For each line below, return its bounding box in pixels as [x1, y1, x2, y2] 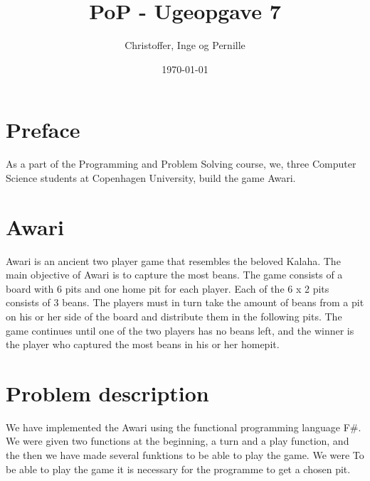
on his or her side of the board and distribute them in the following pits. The [6, 308, 342, 323]
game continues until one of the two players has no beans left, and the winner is [6, 323, 354, 337]
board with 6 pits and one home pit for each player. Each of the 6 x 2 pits [6, 281, 329, 296]
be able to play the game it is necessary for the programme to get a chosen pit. [6, 461, 351, 476]
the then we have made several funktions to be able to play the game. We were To [6, 448, 364, 463]
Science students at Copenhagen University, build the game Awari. [6, 170, 296, 185]
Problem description [6, 378, 209, 407]
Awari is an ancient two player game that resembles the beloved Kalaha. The [6, 253, 341, 268]
